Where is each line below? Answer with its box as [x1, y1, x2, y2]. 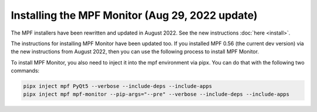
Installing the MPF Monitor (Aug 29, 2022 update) [11, 9, 258, 22]
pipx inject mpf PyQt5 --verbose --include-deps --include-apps [23, 83, 213, 90]
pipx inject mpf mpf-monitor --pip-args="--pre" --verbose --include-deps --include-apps [23, 91, 290, 98]
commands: [11, 67, 40, 74]
